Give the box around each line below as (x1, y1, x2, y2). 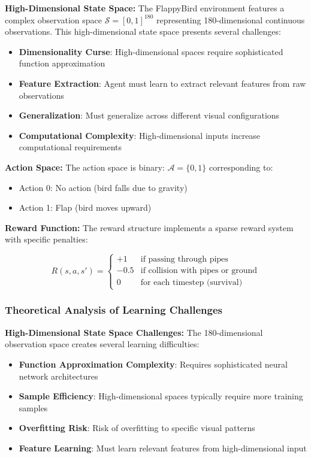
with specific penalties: (5, 233, 88, 245)
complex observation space (5, 13, 102, 26)
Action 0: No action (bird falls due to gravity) (19, 181, 188, 193)
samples (19, 401, 48, 414)
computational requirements (19, 141, 122, 153)
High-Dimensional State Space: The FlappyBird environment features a (5, 2, 285, 14)
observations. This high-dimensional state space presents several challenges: (5, 25, 281, 38)
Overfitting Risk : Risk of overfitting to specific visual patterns (19, 421, 255, 434)
